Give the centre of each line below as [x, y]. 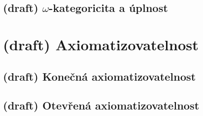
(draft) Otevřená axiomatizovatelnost [101, 105]
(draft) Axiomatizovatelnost [101, 44]
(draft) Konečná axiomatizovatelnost [99, 76]
